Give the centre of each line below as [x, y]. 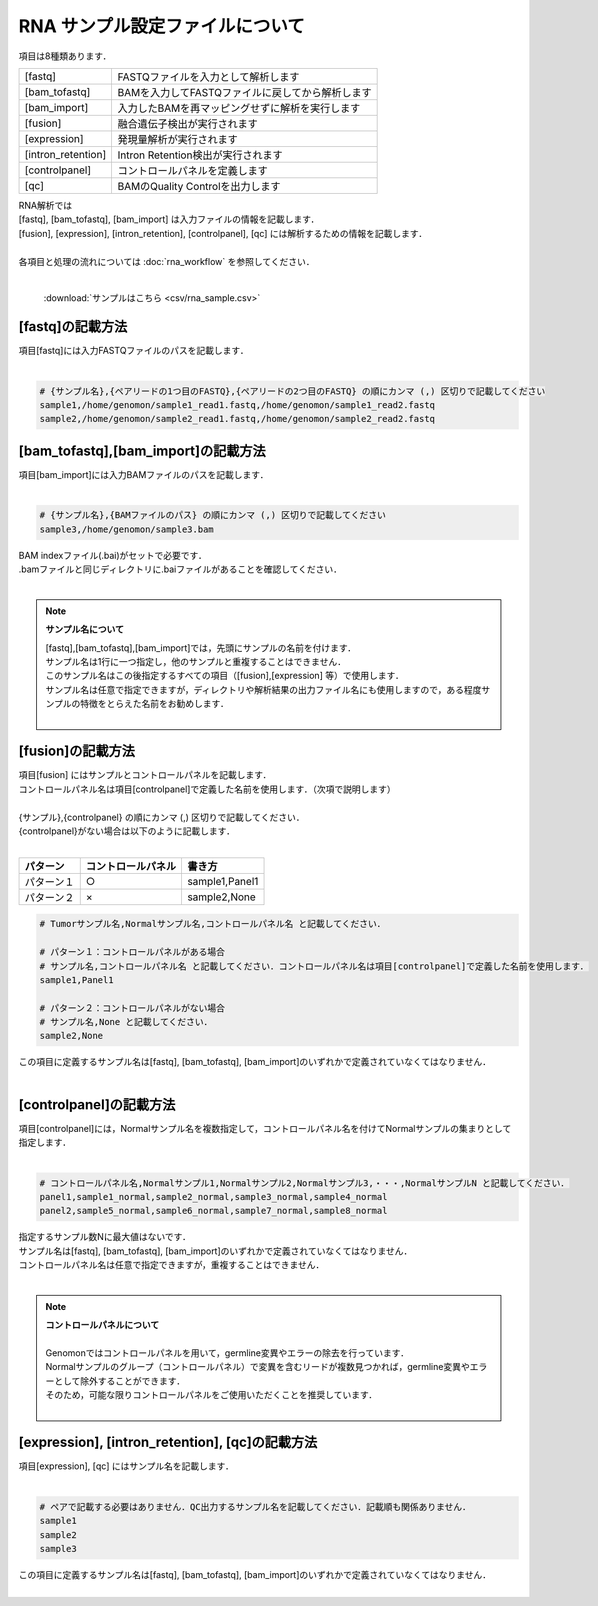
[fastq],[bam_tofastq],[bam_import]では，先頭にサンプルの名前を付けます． [201, 647]
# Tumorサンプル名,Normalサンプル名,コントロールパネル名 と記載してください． [212, 924]
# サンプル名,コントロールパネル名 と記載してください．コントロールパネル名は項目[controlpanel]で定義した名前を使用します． [314, 966]
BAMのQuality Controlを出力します [199, 186]
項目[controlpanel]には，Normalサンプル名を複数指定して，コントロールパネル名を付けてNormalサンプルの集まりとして [265, 1128]
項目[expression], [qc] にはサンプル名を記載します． [126, 1466]
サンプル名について [85, 629]
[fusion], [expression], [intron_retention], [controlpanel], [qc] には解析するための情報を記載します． [223, 233]
